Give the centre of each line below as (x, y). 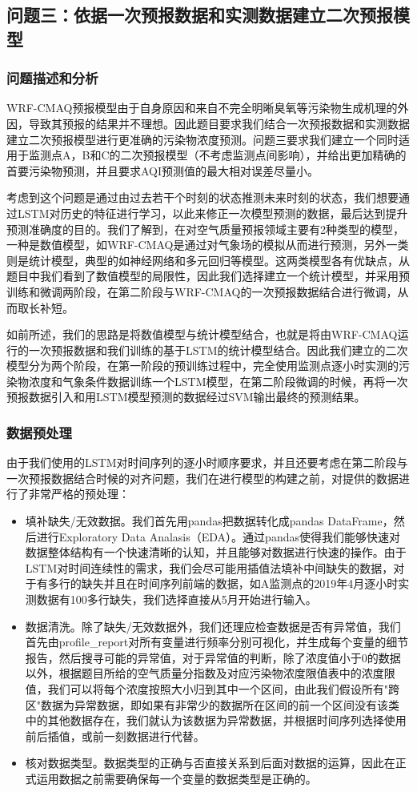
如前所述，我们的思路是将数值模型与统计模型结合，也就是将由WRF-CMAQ (202, 334)
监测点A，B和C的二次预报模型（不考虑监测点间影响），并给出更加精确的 (217, 155)
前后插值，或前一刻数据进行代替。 (115, 736)
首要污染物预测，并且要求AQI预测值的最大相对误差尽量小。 (163, 170)
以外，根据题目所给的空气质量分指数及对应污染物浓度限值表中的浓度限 (210, 673)
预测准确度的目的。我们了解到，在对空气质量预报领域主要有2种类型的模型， (205, 229)
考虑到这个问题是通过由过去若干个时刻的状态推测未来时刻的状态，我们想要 (202, 197)
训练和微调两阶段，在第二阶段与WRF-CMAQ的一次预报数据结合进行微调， (202, 291)
